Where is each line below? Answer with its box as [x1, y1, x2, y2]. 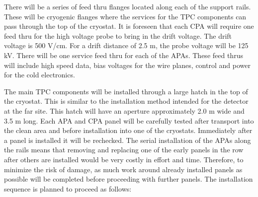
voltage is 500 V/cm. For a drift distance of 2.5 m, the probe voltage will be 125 [4, 40, 249, 51]
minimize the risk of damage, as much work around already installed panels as [4, 164, 243, 174]
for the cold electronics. [4, 69, 75, 80]
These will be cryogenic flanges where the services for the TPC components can [4, 11, 247, 21]
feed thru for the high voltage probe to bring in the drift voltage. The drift [4, 30, 232, 41]
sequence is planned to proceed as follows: [4, 183, 132, 194]
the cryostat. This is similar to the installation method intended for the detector [4, 96, 249, 106]
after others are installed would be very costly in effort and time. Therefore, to [4, 154, 244, 164]
